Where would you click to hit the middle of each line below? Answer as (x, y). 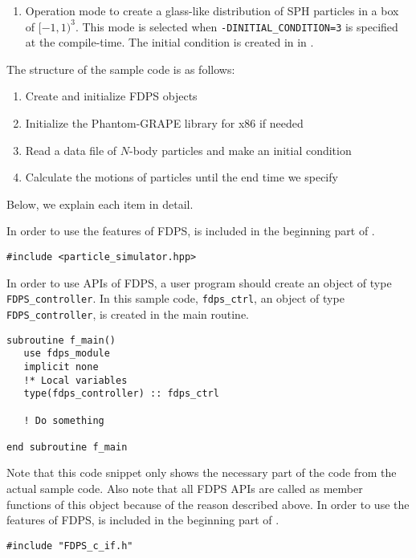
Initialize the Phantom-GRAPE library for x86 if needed (164, 123)
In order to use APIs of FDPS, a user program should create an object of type (199, 282)
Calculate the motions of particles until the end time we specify (181, 177)
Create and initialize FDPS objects (111, 96)
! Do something (64, 420)
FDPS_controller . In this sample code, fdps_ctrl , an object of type (175, 298)
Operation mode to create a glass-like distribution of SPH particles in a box (212, 10)
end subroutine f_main (67, 447)
